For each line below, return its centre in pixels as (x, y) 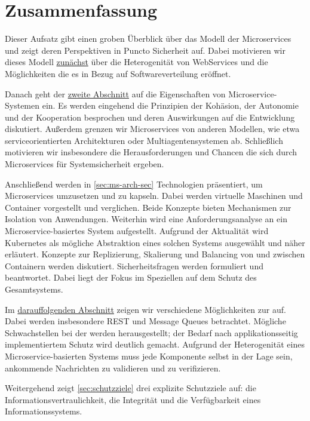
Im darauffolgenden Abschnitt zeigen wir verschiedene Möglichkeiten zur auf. (145, 309)
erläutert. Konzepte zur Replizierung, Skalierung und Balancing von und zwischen (155, 254)
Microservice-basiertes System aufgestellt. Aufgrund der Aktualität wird (137, 231)
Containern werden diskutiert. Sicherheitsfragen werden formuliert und (134, 265)
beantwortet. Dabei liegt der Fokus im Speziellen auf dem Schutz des (131, 277)
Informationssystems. (44, 411)
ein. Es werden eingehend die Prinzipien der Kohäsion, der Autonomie (170, 105)
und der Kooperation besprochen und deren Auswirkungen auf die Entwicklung (150, 117)
